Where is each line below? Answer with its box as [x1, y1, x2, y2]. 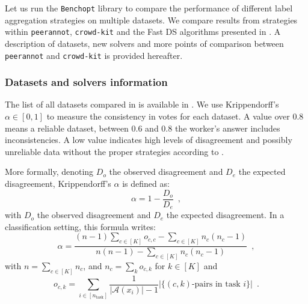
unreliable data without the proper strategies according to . [5, 145, 224, 157]
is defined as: [122, 177, 170, 189]
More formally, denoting [5, 165, 94, 178]
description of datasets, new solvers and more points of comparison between [5, 37, 284, 49]
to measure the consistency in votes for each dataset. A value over [46, 109, 290, 122]
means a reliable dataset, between [5, 121, 129, 134]
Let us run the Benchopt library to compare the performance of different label [5, 2, 293, 14]
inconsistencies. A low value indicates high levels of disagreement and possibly [5, 133, 292, 146]
